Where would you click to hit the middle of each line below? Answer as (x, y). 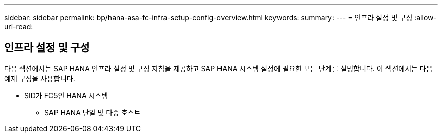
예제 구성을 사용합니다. (40, 78)
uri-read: (19, 26)
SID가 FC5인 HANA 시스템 (66, 95)
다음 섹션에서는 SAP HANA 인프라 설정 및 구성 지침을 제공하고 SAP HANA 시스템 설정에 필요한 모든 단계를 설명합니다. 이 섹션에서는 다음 (218, 68)
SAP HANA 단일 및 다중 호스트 (93, 112)
